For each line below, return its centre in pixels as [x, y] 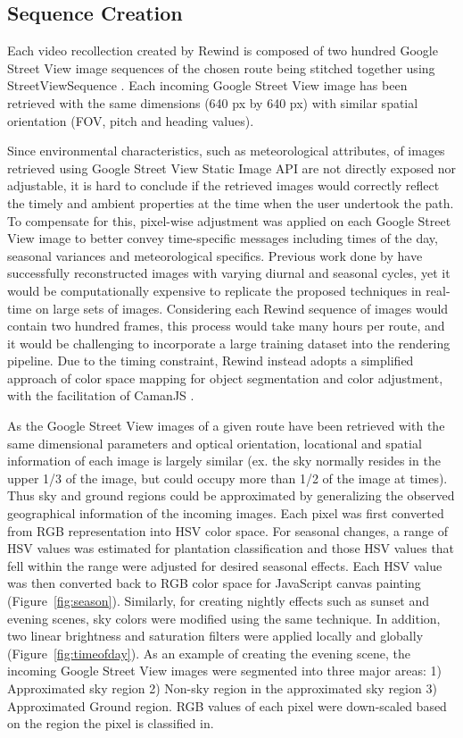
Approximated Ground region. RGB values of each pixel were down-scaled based [227, 705]
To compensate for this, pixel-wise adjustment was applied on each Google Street [229, 220]
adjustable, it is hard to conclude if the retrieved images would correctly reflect [223, 185]
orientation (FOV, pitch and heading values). [131, 120]
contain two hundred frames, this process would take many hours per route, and [226, 326]
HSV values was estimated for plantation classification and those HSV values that [231, 548]
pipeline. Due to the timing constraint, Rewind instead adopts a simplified [211, 361]
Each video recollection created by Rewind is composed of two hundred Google [223, 50]
